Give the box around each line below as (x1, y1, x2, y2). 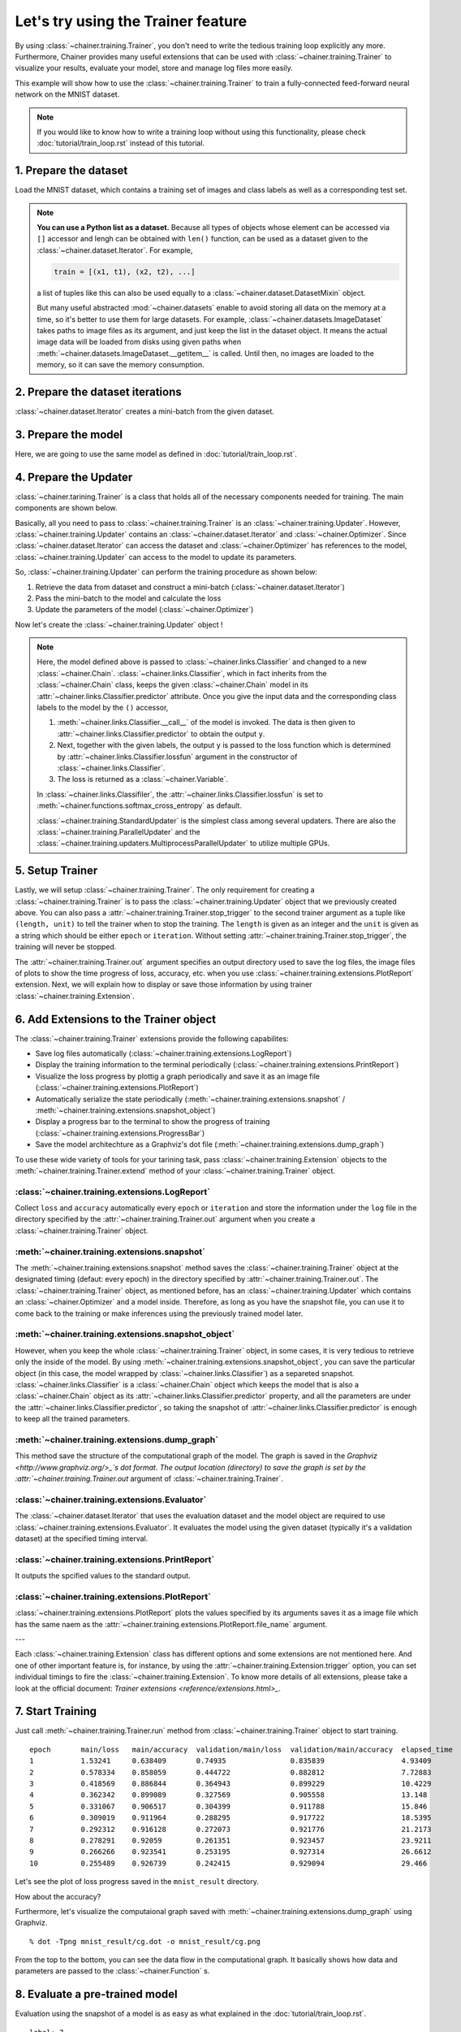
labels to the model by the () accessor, (37, 703, 169, 713)
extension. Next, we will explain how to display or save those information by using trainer (15, 979, 312, 989)
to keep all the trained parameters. (15, 1414, 130, 1424)
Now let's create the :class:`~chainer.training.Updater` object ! (15, 619, 223, 629)
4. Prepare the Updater (15, 470, 133, 484)
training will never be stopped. (15, 942, 117, 952)
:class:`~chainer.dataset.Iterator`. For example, (37, 245, 193, 255)
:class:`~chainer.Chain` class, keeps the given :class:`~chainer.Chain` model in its (37, 680, 308, 690)
